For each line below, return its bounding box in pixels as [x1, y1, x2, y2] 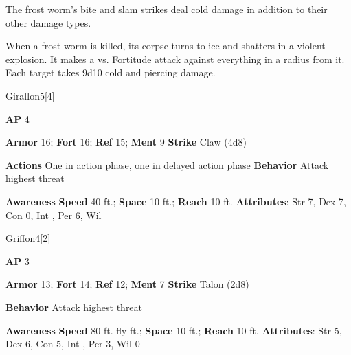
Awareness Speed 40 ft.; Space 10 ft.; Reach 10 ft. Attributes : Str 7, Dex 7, [5, 194, 347, 208]
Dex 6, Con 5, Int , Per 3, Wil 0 [5, 336, 140, 351]
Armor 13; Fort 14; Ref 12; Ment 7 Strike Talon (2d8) [5, 277, 249, 291]
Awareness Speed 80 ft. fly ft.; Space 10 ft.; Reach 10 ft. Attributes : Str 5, [5, 323, 342, 337]
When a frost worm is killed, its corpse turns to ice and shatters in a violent [5, 38, 326, 53]
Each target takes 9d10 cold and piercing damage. [5, 65, 216, 80]
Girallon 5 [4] [5, 88, 55, 102]
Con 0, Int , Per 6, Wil [5, 207, 102, 222]
